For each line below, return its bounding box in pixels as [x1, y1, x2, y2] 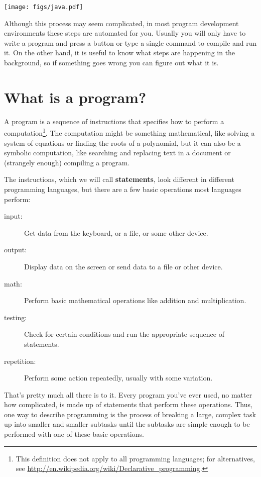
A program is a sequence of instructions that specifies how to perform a [4, 116, 224, 126]
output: [4, 244, 27, 255]
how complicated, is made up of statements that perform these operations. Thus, [4, 399, 252, 410]
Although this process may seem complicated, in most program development [4, 18, 239, 28]
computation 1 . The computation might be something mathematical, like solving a [4, 126, 255, 138]
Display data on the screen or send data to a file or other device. [24, 261, 223, 271]
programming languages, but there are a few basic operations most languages [4, 183, 241, 194]
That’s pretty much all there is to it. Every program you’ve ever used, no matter [4, 389, 252, 400]
